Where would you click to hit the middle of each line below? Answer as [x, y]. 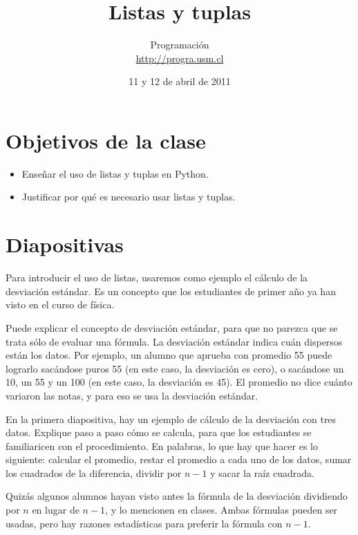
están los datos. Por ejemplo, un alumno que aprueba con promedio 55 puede [169, 355]
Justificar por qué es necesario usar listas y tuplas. [129, 197]
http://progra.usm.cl [180, 58]
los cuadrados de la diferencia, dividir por [94, 472]
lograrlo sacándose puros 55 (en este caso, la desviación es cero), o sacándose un [175, 368]
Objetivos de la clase [106, 140]
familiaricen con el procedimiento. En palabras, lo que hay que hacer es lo [162, 445]
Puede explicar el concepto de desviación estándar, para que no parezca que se [172, 327]
